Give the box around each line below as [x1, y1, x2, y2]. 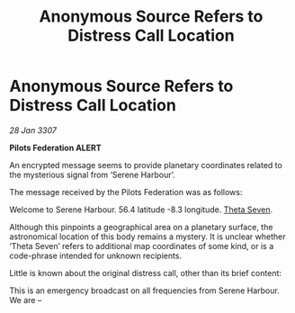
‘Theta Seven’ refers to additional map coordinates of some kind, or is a [9, 240, 274, 251]
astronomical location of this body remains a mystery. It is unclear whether [9, 231, 286, 242]
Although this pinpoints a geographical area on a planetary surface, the [9, 221, 273, 232]
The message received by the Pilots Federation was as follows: [9, 186, 243, 197]
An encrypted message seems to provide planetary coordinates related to [9, 159, 283, 170]
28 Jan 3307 [9, 124, 57, 136]
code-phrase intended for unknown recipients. [9, 250, 183, 261]
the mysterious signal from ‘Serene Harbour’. [9, 169, 175, 180]
